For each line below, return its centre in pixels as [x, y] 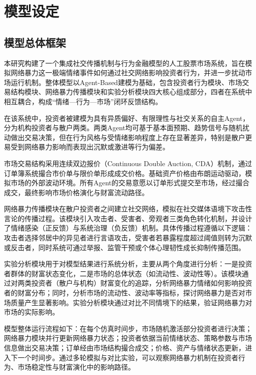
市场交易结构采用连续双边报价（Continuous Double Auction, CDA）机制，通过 [128, 163]
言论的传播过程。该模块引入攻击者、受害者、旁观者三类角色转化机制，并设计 [128, 218]
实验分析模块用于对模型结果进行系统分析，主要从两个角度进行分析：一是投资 [128, 264]
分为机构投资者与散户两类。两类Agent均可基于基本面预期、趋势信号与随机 [123, 128]
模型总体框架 [35, 42]
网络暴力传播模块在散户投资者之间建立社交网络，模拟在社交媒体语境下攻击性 [128, 209]
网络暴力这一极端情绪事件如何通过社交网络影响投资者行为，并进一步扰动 [128, 72]
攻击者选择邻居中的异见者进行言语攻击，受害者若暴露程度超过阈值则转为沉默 [128, 238]
